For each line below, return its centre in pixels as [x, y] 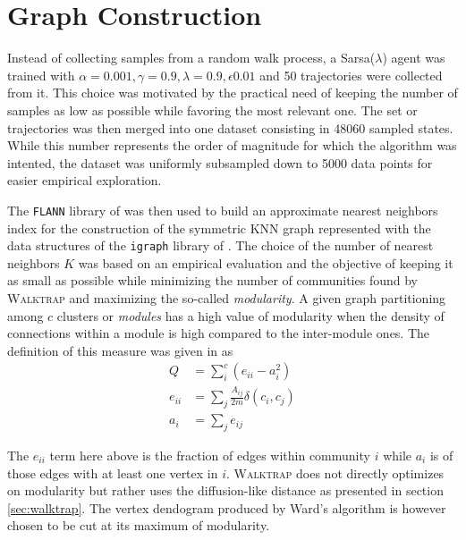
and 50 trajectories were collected [351, 75]
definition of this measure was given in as [120, 350]
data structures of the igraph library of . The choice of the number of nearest [220, 245]
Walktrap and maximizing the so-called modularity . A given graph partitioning [227, 297]
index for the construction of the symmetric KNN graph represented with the [219, 228]
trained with [41, 75]
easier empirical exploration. [85, 180]
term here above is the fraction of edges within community [210, 455]
